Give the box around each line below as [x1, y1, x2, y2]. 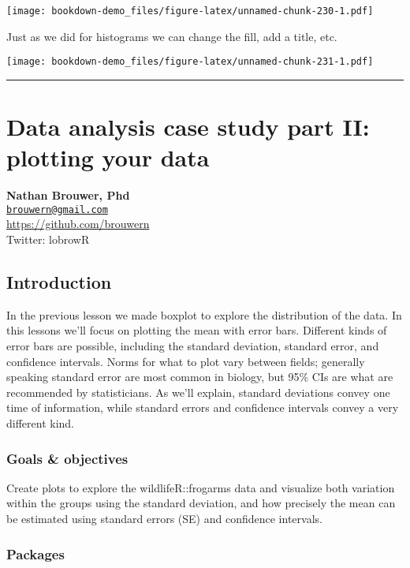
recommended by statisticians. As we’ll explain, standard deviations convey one [6, 383, 390, 400]
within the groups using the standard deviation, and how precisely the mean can [6, 495, 396, 511]
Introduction [6, 270, 112, 294]
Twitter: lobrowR [6, 231, 90, 248]
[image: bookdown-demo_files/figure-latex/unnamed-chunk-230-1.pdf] [6, 6, 374, 17]
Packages [6, 544, 65, 563]
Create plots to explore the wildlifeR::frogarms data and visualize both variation [6, 479, 395, 495]
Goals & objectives [6, 448, 129, 468]
